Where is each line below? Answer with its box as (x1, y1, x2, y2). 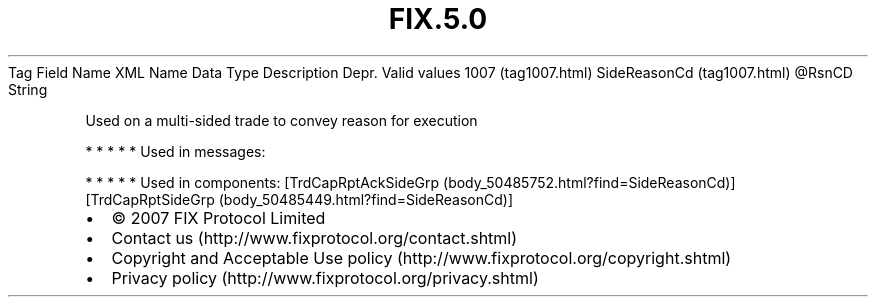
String (8, 80, 48, 98)
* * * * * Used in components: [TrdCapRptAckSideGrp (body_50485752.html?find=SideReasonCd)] (85, 173, 736, 191)
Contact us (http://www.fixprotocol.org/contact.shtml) (111, 227, 518, 248)
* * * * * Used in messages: (85, 142, 266, 160)
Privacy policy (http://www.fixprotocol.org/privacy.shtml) (111, 267, 539, 288)
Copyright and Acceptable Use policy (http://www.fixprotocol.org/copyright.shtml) (111, 247, 732, 268)
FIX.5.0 (388, 2, 488, 36)
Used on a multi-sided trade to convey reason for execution (85, 111, 478, 129)
